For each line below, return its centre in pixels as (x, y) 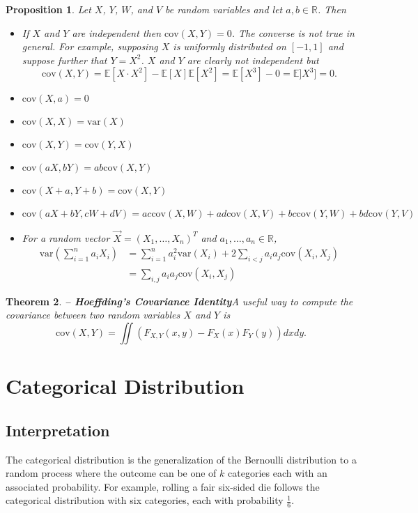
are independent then (117, 32)
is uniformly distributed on (230, 46)
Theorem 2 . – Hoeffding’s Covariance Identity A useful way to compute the (179, 301)
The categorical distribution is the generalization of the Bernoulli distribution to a (181, 459)
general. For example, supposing (90, 46)
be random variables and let (224, 9)
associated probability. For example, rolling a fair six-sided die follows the (163, 486)
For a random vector (66, 237)
